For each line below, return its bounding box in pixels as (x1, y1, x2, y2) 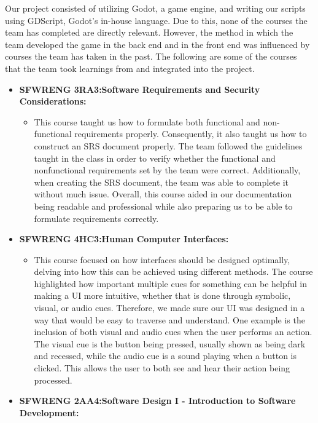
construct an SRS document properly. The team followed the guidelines (34, 139, 303, 152)
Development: (19, 406, 79, 419)
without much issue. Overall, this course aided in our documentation (34, 188, 292, 200)
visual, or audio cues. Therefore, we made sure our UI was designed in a (34, 301, 305, 314)
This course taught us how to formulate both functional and (34, 115, 260, 128)
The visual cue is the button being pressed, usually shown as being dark (34, 337, 306, 350)
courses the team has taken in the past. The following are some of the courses (5, 50, 297, 63)
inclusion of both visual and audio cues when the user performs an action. (34, 325, 312, 338)
